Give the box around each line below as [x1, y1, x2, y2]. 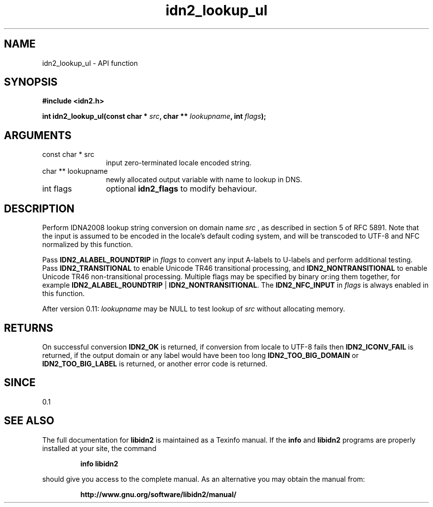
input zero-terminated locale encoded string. [106, 158, 252, 167]
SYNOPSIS [4, 76, 58, 89]
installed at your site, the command [42, 444, 157, 453]
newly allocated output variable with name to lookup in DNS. [106, 175, 303, 184]
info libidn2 [80, 459, 119, 468]
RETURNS [4, 321, 53, 334]
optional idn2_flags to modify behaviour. [106, 184, 257, 194]
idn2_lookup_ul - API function [42, 58, 138, 67]
